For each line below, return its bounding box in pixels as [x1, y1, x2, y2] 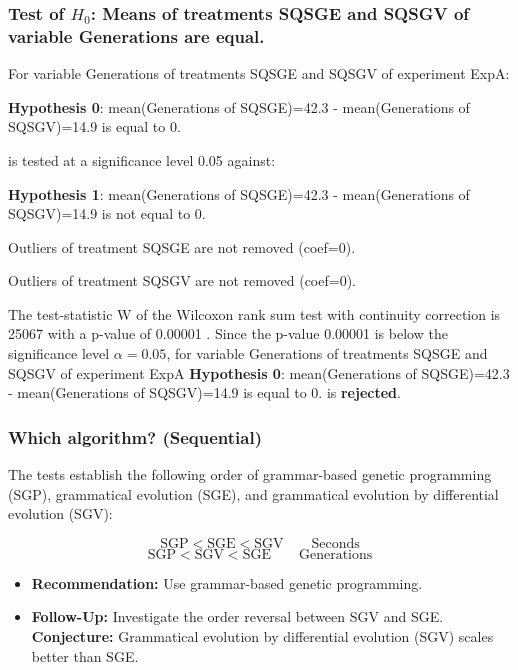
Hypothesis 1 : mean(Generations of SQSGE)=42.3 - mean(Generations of [8, 183, 470, 204]
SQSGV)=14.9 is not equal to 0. [8, 203, 206, 224]
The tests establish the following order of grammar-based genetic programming [8, 464, 492, 485]
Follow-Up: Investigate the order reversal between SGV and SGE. [31, 606, 444, 627]
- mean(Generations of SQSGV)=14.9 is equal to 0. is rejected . [8, 382, 401, 403]
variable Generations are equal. [8, 23, 265, 48]
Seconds [311, 536, 360, 551]
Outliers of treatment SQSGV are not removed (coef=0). [8, 270, 356, 291]
